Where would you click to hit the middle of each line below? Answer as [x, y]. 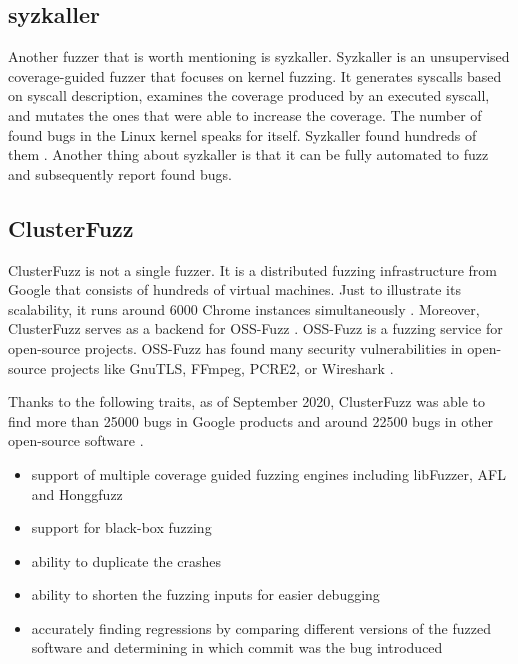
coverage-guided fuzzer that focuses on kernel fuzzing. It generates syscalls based [255, 75]
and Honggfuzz [77, 493]
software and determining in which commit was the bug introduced [237, 647]
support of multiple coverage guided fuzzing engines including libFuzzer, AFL [268, 473]
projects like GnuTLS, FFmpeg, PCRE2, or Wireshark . [222, 367]
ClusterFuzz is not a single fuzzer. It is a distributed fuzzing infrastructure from [253, 269]
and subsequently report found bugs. [120, 173]
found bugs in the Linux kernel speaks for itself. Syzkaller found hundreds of [242, 134]
